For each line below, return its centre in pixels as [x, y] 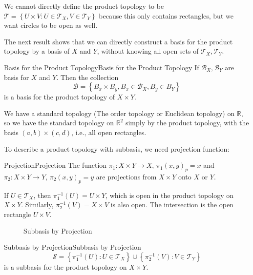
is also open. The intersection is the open [172, 205]
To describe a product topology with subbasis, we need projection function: [117, 148]
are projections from [126, 176]
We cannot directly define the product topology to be [84, 6]
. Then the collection [87, 77]
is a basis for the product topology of [60, 97]
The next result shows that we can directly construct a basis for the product [118, 41]
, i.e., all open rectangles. [109, 132]
